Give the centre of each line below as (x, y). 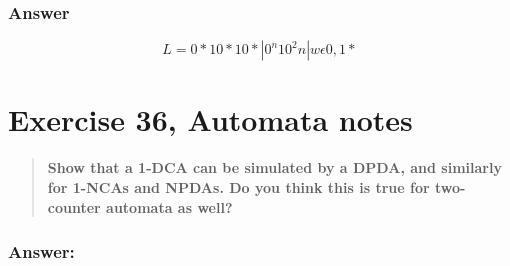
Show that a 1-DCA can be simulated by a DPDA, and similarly (274, 167)
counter (74, 206)
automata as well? (169, 206)
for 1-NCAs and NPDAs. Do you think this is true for (238, 186)
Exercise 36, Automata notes (210, 119)
